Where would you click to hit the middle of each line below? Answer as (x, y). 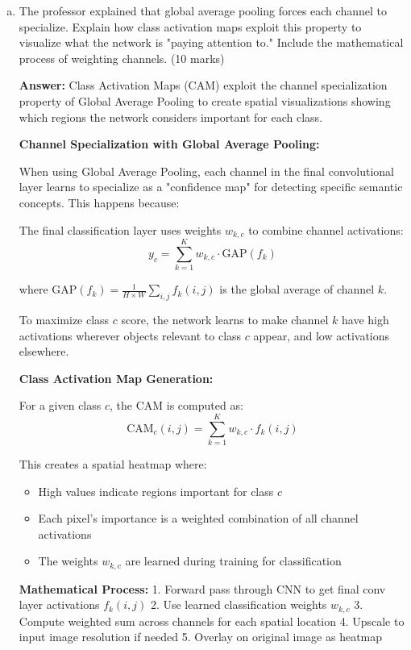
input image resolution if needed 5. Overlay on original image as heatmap (201, 637)
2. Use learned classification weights (239, 604)
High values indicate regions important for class (156, 491)
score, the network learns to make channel (225, 319)
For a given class (60, 405)
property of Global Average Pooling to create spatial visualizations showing (205, 100)
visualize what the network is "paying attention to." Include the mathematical (211, 42)
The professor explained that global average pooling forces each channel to (203, 10)
